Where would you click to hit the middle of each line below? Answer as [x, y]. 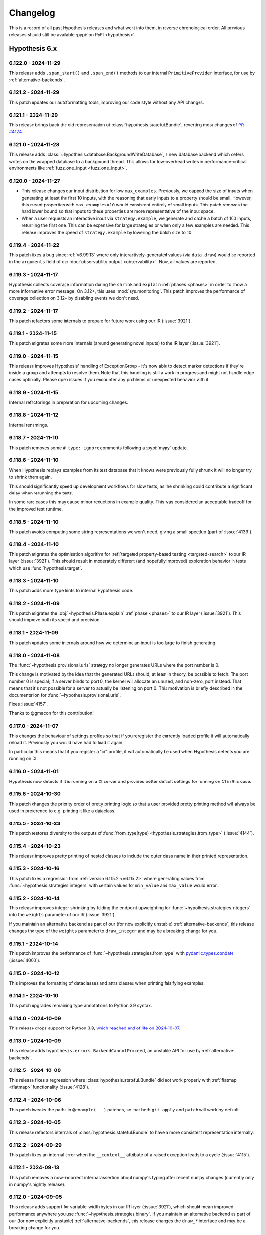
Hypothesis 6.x [33, 49]
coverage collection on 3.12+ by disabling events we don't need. [74, 298]
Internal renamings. [29, 425]
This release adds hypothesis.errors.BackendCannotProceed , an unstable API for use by [105, 1051]
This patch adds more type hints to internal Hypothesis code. [71, 590]
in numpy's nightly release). [37, 1184]
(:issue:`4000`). [25, 960]
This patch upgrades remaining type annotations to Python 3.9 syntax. [81, 1006]
